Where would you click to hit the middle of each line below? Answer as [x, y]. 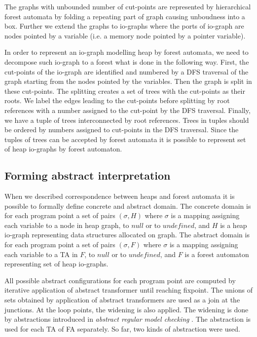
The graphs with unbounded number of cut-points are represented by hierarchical [128, 6]
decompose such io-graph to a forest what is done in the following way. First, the [127, 61]
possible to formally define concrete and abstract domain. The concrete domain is [128, 206]
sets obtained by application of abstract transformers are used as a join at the [122, 300]
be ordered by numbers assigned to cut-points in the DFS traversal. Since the [122, 130]
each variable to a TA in [41, 254]
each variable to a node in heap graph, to [67, 225]
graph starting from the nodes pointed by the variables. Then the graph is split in [128, 81]
